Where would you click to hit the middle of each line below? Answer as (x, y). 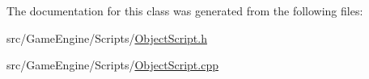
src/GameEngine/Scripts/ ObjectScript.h (107, 37)
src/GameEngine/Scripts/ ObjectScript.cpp (112, 65)
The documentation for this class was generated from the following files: (185, 10)
